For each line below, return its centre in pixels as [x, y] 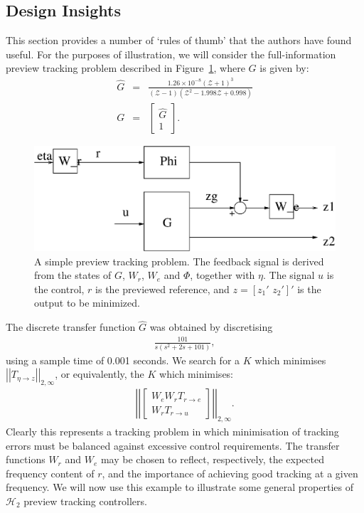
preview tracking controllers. [85, 501]
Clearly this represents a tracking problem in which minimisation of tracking [172, 431]
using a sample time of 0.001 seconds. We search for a [123, 360]
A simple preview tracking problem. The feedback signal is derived [179, 261]
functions [26, 459]
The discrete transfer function [71, 327]
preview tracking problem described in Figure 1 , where [125, 68]
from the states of [73, 275]
